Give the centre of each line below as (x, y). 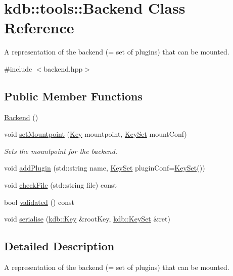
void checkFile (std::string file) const (60, 185)
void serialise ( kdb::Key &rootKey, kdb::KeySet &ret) (87, 219)
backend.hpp (63, 68)
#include (18, 68)
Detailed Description (59, 246)
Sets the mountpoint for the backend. (61, 151)
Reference (39, 27)
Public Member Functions (73, 96)
